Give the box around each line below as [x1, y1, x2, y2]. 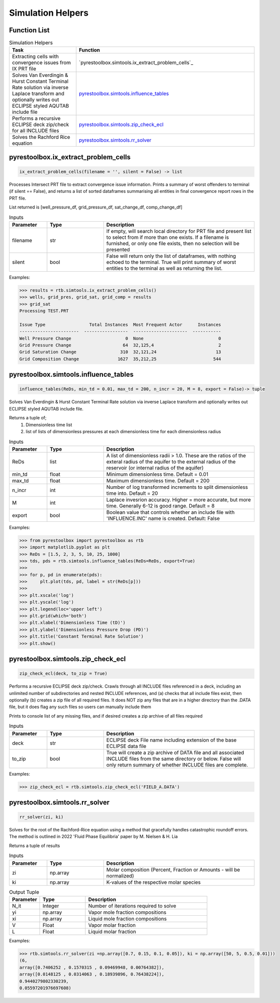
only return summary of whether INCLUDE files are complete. [106, 761, 248, 768]
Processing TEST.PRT [19, 308, 69, 314]
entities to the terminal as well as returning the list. [106, 265, 223, 272]
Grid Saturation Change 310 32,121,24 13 [19, 349, 222, 355]
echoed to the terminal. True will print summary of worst [106, 258, 236, 265]
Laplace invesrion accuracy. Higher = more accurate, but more [106, 496, 251, 503]
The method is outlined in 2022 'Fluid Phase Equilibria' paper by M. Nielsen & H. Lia [9, 834, 178, 840]
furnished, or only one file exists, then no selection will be [106, 240, 240, 247]
